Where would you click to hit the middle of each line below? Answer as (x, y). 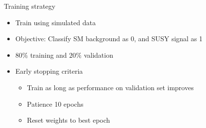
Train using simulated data (55, 22)
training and (49, 55)
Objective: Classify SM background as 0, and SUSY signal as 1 (109, 39)
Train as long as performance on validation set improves (110, 87)
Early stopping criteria (49, 71)
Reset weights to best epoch (69, 120)
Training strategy (30, 6)
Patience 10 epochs (55, 104)
